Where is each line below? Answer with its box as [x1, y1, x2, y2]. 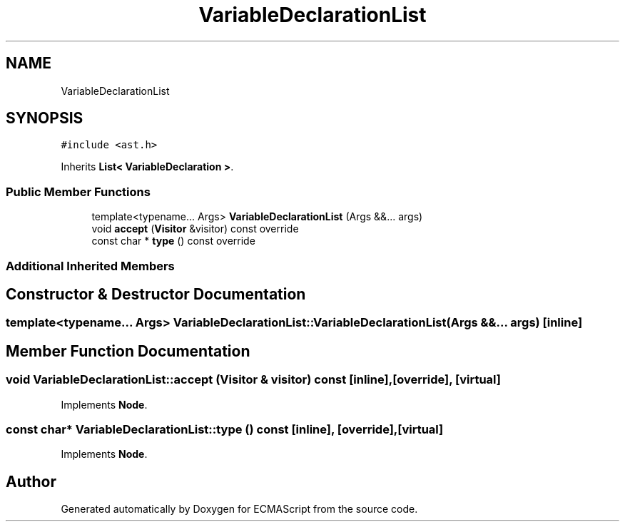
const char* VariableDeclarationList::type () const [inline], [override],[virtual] [6, 422, 444, 436]
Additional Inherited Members [6, 258, 175, 273]
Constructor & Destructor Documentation [6, 285, 306, 303]
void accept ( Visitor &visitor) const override [91, 222, 299, 235]
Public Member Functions [6, 184, 151, 199]
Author [6, 472, 56, 491]
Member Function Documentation [6, 342, 250, 360]
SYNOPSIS [6, 109, 83, 128]
